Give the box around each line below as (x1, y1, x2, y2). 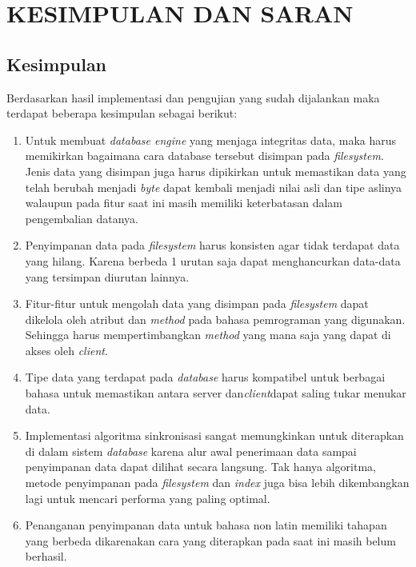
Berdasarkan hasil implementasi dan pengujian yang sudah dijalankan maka (6, 89, 380, 106)
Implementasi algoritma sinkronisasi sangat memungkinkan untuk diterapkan (25, 427, 404, 444)
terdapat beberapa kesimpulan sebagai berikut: (6, 105, 238, 122)
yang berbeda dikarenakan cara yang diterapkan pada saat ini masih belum (25, 532, 396, 549)
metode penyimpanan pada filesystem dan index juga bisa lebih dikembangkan (25, 474, 410, 491)
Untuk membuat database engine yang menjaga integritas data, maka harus (25, 131, 397, 148)
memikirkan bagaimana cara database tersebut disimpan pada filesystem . (25, 147, 384, 164)
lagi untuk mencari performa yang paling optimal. (25, 489, 270, 506)
